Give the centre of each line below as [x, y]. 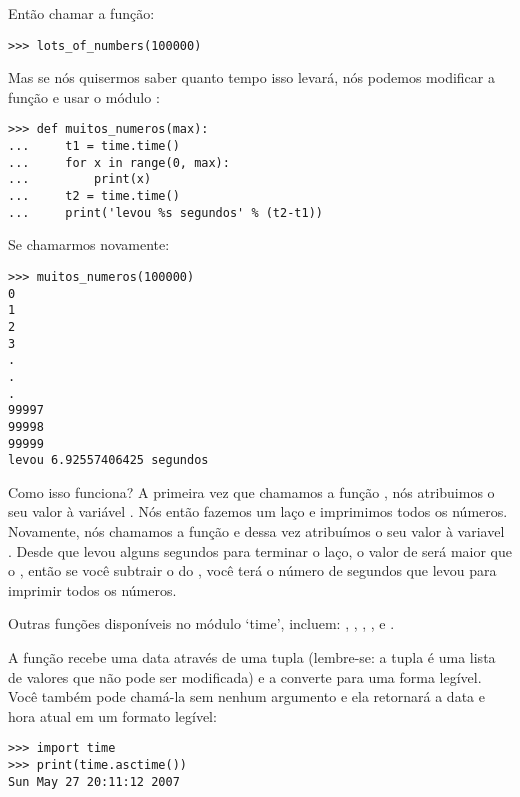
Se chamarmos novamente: [89, 244]
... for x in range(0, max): [119, 162]
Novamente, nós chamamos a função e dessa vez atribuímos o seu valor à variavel [256, 531]
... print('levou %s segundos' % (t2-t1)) [165, 212]
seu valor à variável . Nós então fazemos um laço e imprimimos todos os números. [258, 511]
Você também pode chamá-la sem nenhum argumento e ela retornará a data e [246, 696]
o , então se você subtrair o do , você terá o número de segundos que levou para [252, 570]
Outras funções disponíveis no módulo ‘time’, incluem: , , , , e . [201, 623]
